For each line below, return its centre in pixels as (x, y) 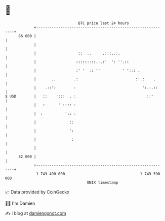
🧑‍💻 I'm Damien (20, 203)
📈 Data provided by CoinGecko (37, 192)
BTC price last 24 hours (104, 23)
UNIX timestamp (103, 182)
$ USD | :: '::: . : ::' (79, 96)
